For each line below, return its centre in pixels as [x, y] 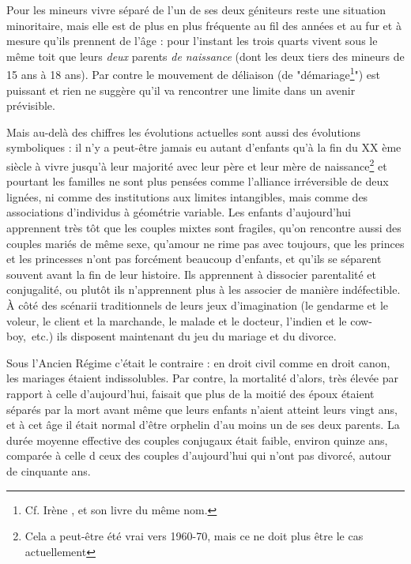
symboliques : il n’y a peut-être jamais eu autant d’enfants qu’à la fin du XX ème [204, 147]
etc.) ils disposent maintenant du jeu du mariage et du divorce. [184, 336]
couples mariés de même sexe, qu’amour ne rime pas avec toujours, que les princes [205, 243]
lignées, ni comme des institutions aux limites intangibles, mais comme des [187, 196]
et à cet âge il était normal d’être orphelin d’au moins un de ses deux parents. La [203, 425]
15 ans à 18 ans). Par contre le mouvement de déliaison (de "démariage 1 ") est [194, 73]
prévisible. [31, 105]
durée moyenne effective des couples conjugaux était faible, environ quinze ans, [197, 440]
